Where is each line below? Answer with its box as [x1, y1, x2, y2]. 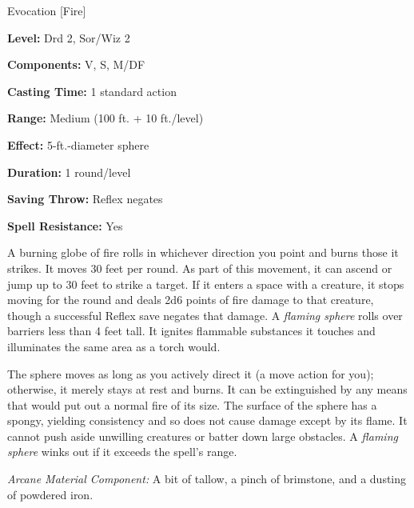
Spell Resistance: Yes [7, 217, 123, 234]
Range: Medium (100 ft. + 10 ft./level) [7, 110, 204, 126]
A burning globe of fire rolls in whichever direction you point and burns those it [7, 244, 399, 261]
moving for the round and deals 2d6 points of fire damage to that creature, [7, 291, 374, 308]
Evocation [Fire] [7, 2, 86, 18]
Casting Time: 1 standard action [7, 82, 177, 99]
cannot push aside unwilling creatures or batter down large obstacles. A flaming [7, 427, 398, 444]
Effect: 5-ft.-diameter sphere [7, 136, 149, 153]
